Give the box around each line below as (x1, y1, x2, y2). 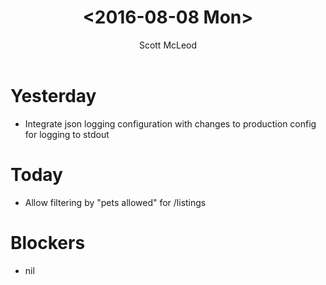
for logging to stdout (24, 128, 110, 140)
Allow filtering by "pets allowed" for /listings (24, 196, 207, 208)
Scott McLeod (138, 39, 198, 51)
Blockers (10, 231, 86, 254)
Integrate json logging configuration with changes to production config (24, 117, 317, 130)
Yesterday (10, 84, 97, 107)
